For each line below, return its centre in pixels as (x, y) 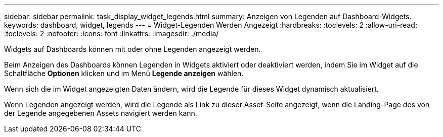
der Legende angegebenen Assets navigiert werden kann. (101, 113)
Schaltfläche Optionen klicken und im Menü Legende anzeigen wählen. (124, 73)
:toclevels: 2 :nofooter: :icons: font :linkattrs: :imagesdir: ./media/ (112, 33)
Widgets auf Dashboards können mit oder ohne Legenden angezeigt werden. (132, 49)
